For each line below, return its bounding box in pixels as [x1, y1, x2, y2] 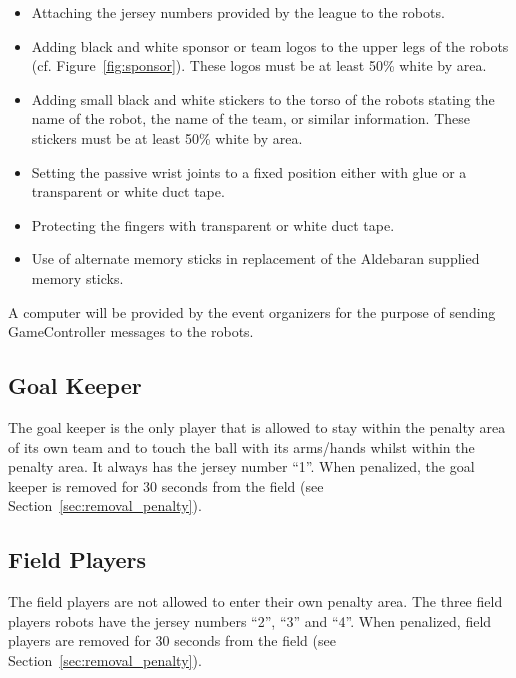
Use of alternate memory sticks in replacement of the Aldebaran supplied [31, 248, 480, 269]
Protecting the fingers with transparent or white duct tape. [31, 214, 395, 235]
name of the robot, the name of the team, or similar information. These [31, 108, 470, 129]
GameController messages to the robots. [8, 321, 254, 342]
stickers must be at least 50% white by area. [31, 127, 303, 148]
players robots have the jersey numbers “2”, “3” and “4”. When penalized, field [8, 610, 492, 631]
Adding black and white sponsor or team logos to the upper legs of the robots [31, 35, 509, 56]
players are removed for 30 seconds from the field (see [8, 630, 336, 651]
